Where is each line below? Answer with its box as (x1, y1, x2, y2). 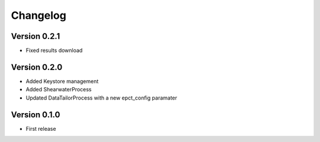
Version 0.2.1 (11, 31, 60, 41)
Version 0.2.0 (11, 62, 63, 72)
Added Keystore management (25, 77, 99, 85)
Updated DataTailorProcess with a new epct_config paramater (25, 94, 178, 101)
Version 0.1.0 (11, 110, 60, 120)
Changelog (11, 9, 66, 22)
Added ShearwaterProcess (25, 86, 92, 93)
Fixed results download (25, 47, 83, 54)
